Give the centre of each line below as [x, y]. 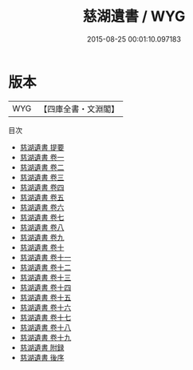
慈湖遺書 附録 [42, 347]
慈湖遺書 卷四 [42, 187]
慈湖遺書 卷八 [42, 227]
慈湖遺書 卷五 [42, 197]
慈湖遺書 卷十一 [45, 257]
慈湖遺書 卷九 [42, 237]
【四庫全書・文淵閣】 [79, 109]
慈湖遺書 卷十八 [45, 327]
